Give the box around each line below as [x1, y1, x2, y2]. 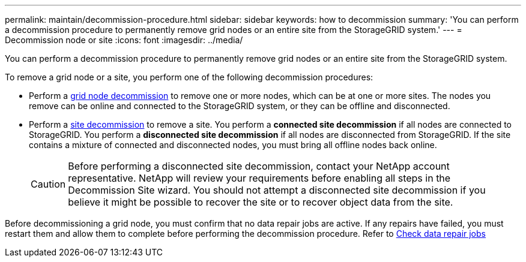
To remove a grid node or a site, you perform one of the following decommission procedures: [5, 72, 373, 82]
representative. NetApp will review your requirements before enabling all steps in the [68, 172, 451, 184]
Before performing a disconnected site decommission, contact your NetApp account [68, 160, 450, 172]
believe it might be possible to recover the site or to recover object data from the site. [68, 196, 453, 208]
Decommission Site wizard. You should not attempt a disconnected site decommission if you [68, 184, 486, 196]
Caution [31, 178, 66, 190]
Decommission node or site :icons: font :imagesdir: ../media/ [5, 35, 243, 45]
